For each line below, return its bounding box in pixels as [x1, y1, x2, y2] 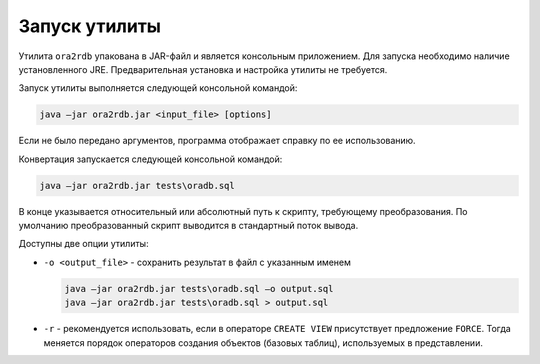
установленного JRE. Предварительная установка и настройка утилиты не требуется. [18, 63, 388, 75]
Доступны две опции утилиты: [18, 238, 149, 250]
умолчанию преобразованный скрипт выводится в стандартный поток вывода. [18, 220, 359, 232]
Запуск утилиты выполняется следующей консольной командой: [18, 82, 298, 94]
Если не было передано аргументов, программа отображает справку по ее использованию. [18, 135, 416, 147]
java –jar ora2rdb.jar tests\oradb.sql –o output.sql [64, 283, 334, 294]
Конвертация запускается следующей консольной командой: [18, 153, 283, 165]
